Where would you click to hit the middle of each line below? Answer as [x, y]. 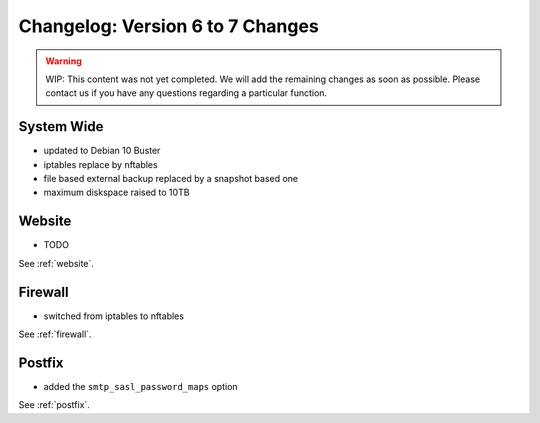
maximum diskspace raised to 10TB [116, 192]
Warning [63, 61]
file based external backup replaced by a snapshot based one [171, 179]
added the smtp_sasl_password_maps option [141, 386]
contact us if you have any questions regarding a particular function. [186, 93]
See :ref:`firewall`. [55, 334]
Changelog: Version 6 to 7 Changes [168, 26]
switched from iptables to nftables [114, 316]
